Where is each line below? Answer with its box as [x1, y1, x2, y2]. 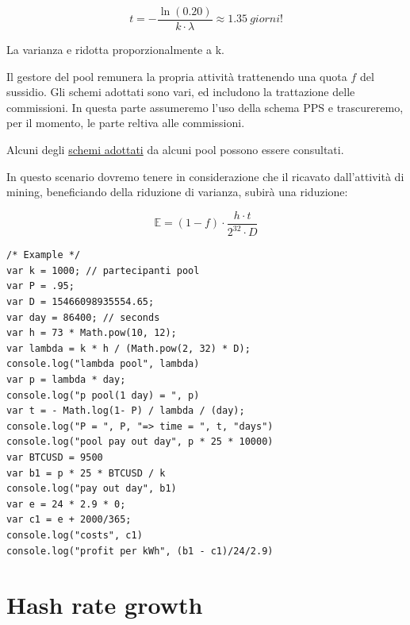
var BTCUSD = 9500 [6, 451, 103, 463]
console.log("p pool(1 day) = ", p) [6, 389, 200, 401]
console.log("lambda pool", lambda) [6, 358, 200, 370]
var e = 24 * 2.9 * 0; [6, 498, 126, 510]
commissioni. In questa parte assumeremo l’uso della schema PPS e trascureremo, [6, 98, 404, 115]
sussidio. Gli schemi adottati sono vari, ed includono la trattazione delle [6, 83, 355, 100]
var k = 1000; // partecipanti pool [6, 264, 200, 276]
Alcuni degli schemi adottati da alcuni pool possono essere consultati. [6, 141, 344, 158]
